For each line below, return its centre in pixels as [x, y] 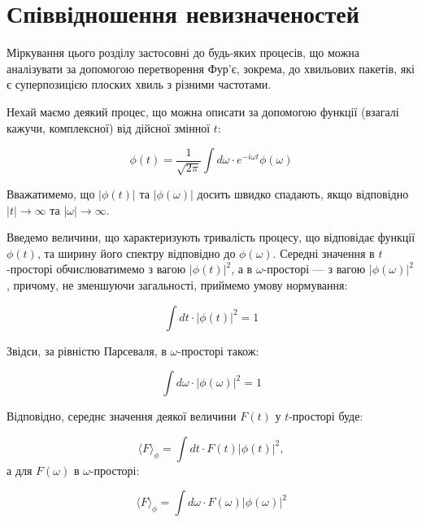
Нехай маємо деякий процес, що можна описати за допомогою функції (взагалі [203, 111]
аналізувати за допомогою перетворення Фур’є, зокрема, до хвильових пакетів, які [211, 68]
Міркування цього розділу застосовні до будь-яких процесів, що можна [183, 52]
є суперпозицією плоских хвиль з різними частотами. [139, 84]
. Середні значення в [324, 253]
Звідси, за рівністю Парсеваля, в [87, 350]
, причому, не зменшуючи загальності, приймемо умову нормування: [177, 285]
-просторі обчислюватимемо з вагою [96, 269]
